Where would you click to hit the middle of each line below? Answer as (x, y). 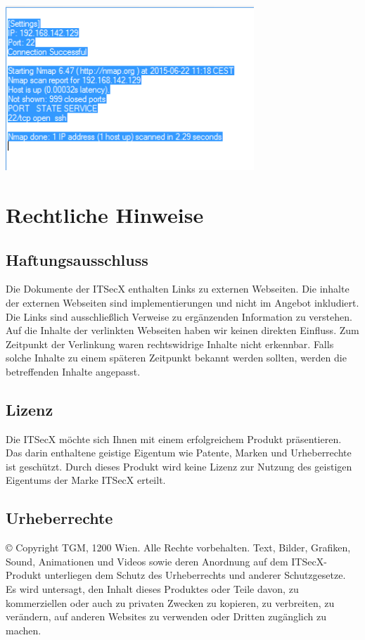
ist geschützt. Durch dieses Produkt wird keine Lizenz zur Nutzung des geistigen (179, 466)
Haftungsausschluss (77, 259)
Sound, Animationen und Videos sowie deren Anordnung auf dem (147, 561)
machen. (24, 630)
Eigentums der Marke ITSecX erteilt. (86, 480)
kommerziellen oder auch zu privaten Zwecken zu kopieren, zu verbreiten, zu (170, 602)
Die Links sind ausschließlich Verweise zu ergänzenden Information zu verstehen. (179, 316)
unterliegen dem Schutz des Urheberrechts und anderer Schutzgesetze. (195, 575)
